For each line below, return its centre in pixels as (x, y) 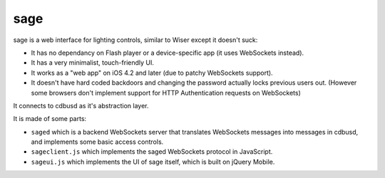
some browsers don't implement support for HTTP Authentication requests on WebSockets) (166, 93)
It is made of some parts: (50, 119)
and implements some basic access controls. (97, 142)
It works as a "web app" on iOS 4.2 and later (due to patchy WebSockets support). (152, 73)
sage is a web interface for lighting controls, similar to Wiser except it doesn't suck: (135, 40)
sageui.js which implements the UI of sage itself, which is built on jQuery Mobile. (153, 162)
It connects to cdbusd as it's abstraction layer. (81, 105)
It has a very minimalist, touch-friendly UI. (93, 63)
